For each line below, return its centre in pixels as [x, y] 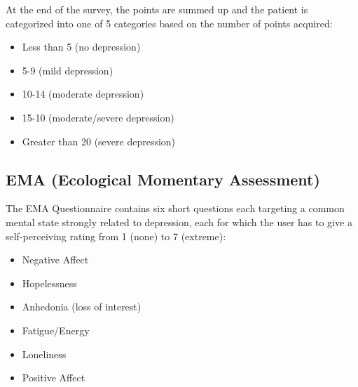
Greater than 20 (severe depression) [99, 141]
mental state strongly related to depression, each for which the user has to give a [179, 222]
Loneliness [44, 354]
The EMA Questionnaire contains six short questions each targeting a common [175, 208]
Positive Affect [54, 378]
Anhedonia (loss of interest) [82, 307]
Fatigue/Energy [56, 330]
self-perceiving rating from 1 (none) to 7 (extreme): [116, 236]
